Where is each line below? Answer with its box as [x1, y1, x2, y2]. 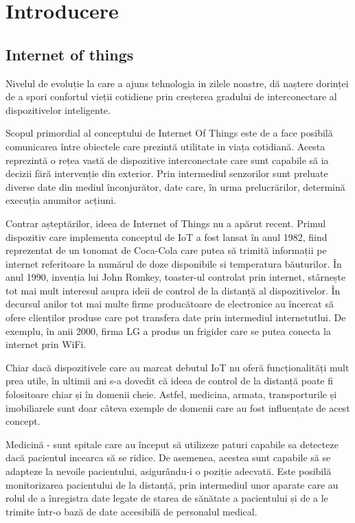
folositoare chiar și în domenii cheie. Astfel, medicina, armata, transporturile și [5, 387, 337, 402]
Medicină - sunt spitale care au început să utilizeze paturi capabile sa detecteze [5, 437, 339, 451]
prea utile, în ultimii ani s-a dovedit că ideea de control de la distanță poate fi [5, 373, 334, 388]
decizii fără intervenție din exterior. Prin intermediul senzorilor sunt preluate [5, 166, 328, 181]
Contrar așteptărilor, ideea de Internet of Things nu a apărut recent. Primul [5, 216, 326, 230]
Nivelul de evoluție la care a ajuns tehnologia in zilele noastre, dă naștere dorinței [5, 75, 349, 90]
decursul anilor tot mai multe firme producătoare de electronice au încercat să [5, 297, 334, 311]
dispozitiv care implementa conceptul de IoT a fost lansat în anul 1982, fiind [5, 229, 328, 244]
